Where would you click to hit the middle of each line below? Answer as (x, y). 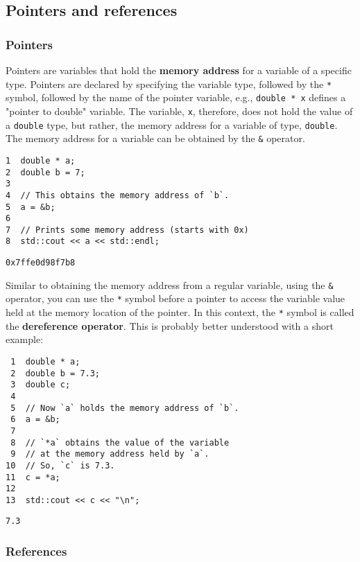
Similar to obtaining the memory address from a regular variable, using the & (170, 284)
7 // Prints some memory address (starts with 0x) (127, 230)
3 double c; (41, 385)
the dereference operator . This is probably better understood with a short (170, 325)
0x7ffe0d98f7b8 (41, 263)
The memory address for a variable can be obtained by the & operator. (155, 138)
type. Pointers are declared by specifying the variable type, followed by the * (169, 84)
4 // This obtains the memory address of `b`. (118, 195)
